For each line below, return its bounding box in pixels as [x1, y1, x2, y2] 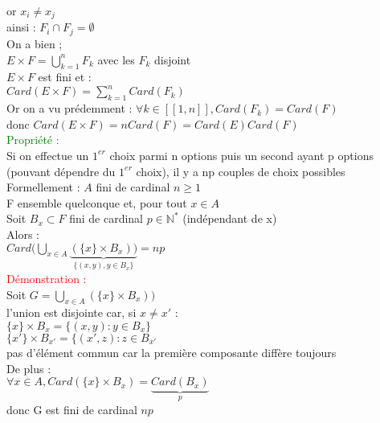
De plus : [6, 359, 51, 376]
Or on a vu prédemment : [6, 100, 133, 117]
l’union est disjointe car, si [6, 304, 137, 321]
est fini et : [38, 68, 92, 85]
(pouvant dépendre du [6, 162, 116, 179]
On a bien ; [6, 35, 63, 51]
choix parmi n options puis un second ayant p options [109, 146, 374, 163]
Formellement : [6, 179, 80, 195]
